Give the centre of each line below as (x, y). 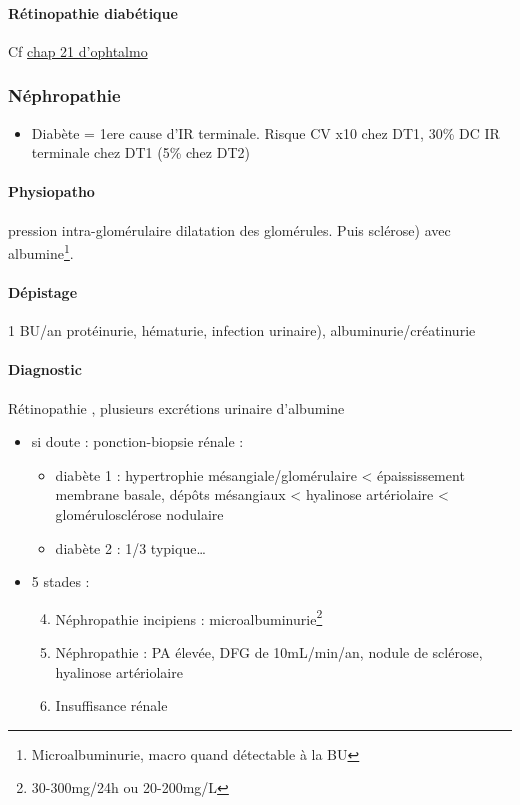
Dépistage (43, 292)
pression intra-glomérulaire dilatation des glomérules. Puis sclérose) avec (229, 229)
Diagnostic (45, 369)
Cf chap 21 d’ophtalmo (78, 50)
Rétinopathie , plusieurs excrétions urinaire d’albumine (176, 407)
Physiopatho (51, 191)
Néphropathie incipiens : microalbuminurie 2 (189, 617)
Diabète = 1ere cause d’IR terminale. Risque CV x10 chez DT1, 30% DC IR (265, 132)
